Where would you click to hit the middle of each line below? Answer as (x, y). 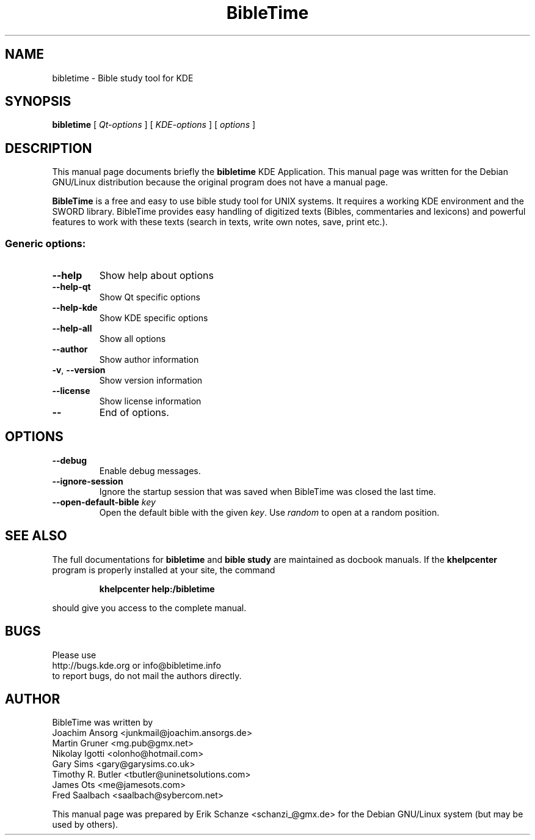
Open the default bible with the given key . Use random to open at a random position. (269, 512)
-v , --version (79, 370)
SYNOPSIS (38, 102)
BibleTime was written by (103, 723)
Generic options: (45, 243)
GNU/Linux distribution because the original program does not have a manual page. (220, 182)
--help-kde (75, 308)
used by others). (85, 825)
